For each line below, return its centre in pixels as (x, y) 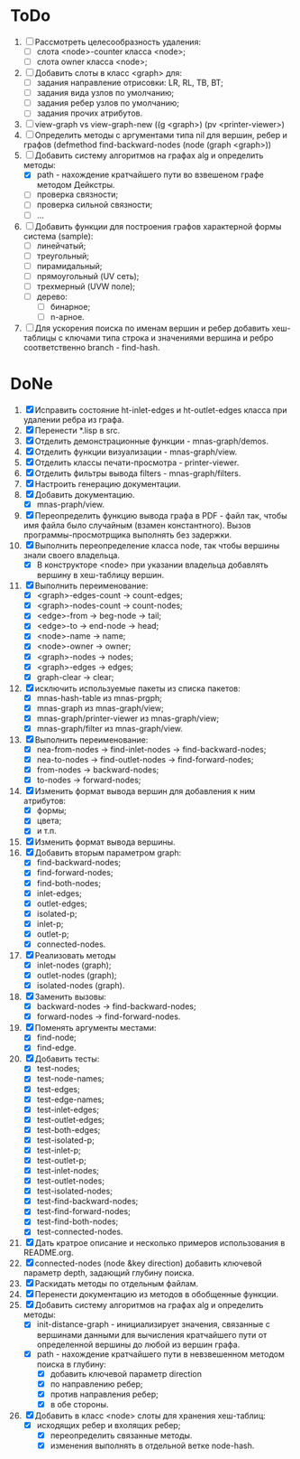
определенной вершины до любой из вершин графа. (138, 1344)
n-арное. (67, 317)
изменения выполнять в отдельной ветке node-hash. (152, 1445)
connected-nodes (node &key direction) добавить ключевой (148, 1263)
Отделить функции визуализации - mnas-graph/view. (136, 452)
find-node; (57, 1038)
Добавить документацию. (85, 495)
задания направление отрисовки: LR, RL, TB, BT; (130, 83)
